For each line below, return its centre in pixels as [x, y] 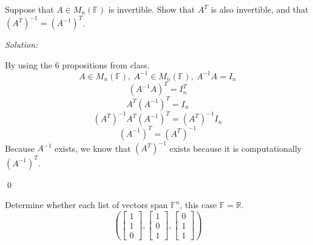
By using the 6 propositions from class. [77, 64]
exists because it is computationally [236, 148]
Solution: [22, 44]
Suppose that [29, 9]
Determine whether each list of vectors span [86, 205]
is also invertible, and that [260, 9]
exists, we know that [93, 148]
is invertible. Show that [152, 9]
